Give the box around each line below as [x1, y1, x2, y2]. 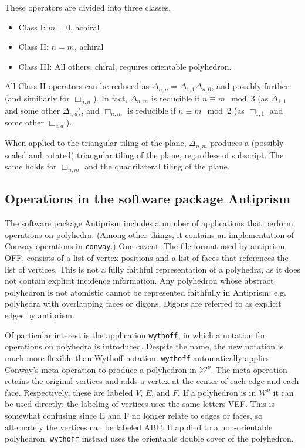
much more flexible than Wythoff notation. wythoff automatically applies [5, 351, 270, 364]
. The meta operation [211, 363, 287, 375]
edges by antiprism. [5, 309, 74, 321]
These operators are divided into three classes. [5, 1, 171, 13]
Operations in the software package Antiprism [5, 189, 291, 208]
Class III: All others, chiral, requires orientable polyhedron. [18, 60, 232, 72]
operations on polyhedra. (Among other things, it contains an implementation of [5, 228, 294, 240]
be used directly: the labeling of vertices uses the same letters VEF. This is [5, 398, 274, 410]
